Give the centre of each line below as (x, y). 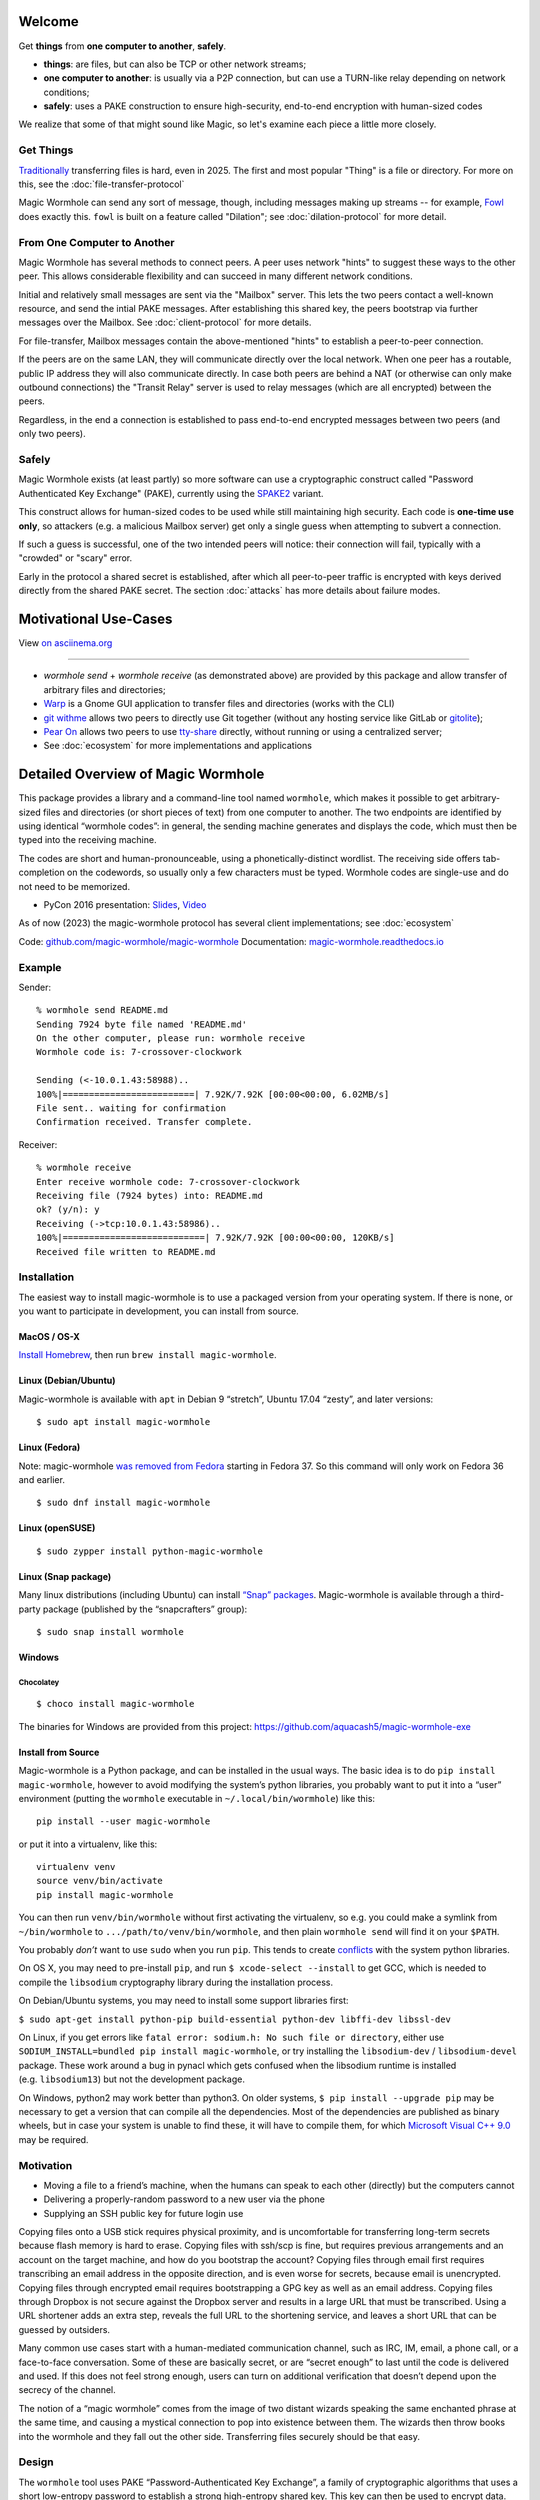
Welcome (48, 21)
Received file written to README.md (126, 1251)
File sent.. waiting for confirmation (131, 1108)
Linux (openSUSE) (57, 1528)
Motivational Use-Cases (95, 618)
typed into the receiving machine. (87, 840)
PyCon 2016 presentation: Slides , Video (125, 904)
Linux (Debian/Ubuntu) (67, 1381)
